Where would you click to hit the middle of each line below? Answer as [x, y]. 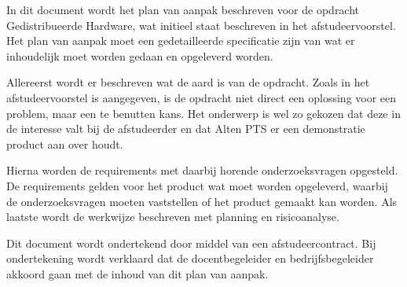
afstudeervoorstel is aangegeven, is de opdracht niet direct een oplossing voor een [202, 97]
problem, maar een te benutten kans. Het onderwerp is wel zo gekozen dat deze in [203, 113]
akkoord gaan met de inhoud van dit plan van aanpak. [137, 273]
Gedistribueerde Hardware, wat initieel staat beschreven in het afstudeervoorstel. [201, 25]
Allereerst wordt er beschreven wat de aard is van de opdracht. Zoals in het [188, 82]
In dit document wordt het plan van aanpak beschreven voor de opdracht [183, 9]
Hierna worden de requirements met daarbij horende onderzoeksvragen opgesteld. [202, 170]
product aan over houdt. [65, 143]
